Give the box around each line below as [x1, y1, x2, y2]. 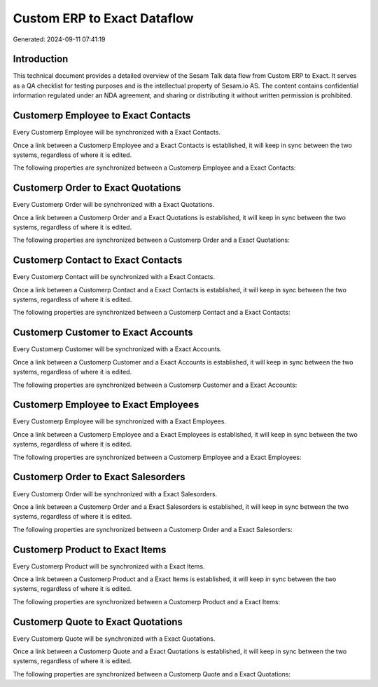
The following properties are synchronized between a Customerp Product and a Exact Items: [13, 597, 281, 606]
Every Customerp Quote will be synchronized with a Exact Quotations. [13, 634, 216, 643]
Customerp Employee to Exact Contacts [13, 109, 191, 122]
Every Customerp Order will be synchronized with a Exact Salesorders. [13, 489, 218, 498]
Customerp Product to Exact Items [13, 543, 167, 555]
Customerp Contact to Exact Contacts [13, 254, 183, 266]
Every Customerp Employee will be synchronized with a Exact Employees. [13, 417, 227, 426]
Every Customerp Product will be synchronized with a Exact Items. [13, 562, 205, 571]
